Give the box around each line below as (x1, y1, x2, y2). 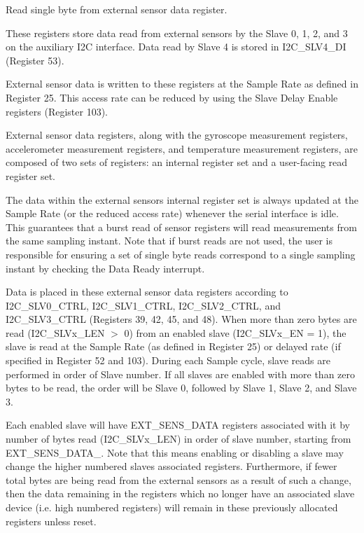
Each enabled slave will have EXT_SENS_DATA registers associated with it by (6, 417, 350, 432)
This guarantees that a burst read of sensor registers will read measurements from (6, 219, 357, 234)
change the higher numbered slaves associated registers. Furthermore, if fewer (6, 459, 337, 473)
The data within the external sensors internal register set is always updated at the (6, 192, 358, 207)
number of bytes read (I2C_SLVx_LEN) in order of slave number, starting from (6, 431, 351, 446)
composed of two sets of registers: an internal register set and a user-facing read (6, 155, 348, 169)
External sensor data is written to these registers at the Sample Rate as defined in (6, 76, 358, 91)
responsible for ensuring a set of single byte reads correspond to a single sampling (6, 247, 356, 261)
